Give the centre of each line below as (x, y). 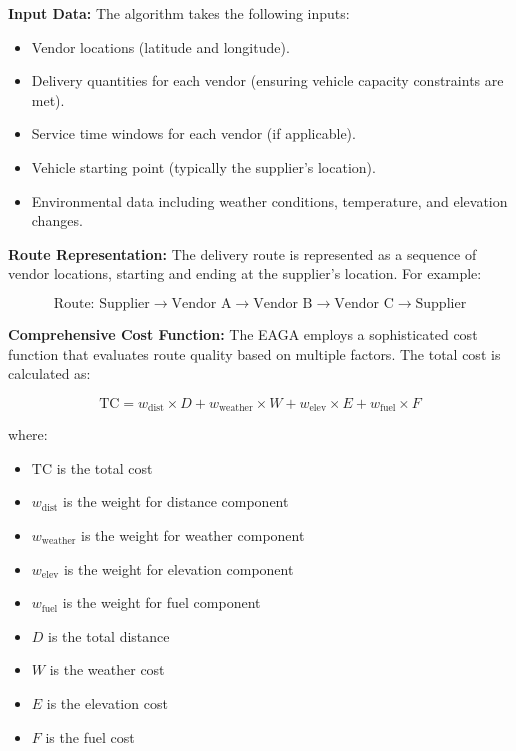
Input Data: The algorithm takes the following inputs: (179, 13)
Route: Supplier (101, 303)
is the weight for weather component (193, 534)
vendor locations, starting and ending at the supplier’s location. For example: (245, 273)
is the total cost (104, 467)
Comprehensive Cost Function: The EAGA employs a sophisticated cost (243, 333)
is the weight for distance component (176, 501)
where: (28, 434)
